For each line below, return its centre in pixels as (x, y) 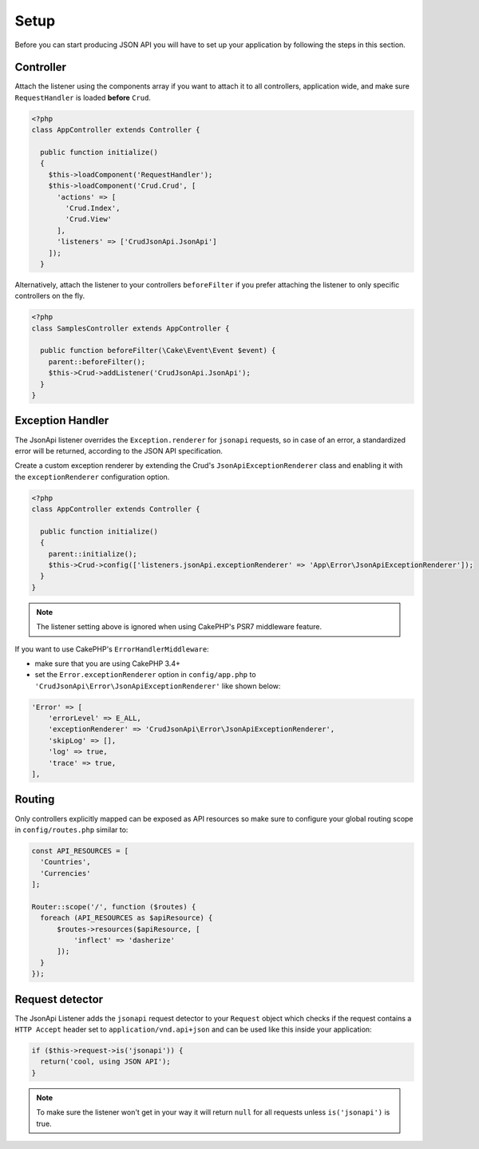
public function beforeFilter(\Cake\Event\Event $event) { (158, 351)
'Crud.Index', (93, 208)
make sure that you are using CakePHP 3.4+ (108, 664)
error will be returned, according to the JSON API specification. (119, 450)
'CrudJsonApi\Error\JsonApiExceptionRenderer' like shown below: (158, 686)
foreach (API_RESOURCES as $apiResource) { (127, 918)
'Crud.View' (88, 219)
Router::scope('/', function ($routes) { (114, 907)
